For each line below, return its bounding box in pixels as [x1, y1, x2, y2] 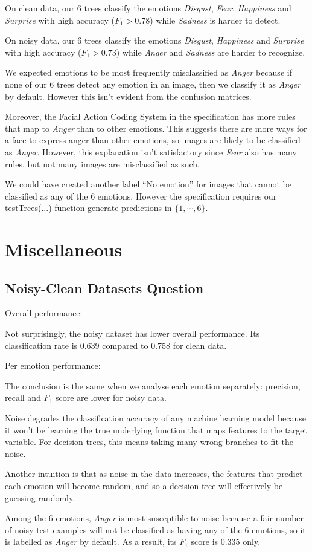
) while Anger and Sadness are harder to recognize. [116, 45, 305, 58]
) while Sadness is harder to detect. [150, 13, 281, 26]
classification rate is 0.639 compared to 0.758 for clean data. [5, 339, 227, 351]
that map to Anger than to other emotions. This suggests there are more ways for [5, 122, 307, 134]
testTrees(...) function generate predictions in [5, 201, 172, 214]
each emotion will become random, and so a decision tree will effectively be [5, 479, 283, 492]
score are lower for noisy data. [55, 391, 167, 404]
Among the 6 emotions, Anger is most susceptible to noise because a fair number [5, 511, 304, 524]
